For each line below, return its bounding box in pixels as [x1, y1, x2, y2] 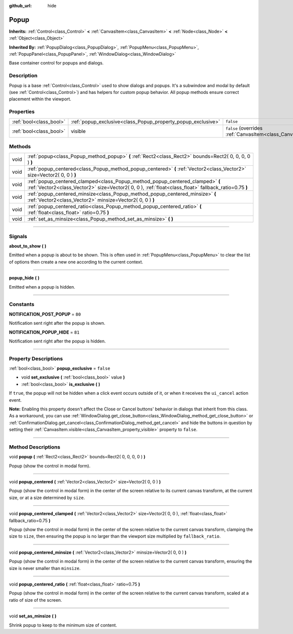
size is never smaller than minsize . [9, 565, 81, 571]
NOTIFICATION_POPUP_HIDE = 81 [9, 329, 80, 335]
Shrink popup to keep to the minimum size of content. [9, 622, 117, 628]
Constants [9, 301, 35, 308]
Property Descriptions [9, 355, 63, 362]
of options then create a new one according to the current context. [9, 259, 144, 265]
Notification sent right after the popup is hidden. [9, 338, 106, 344]
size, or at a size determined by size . [9, 495, 85, 500]
